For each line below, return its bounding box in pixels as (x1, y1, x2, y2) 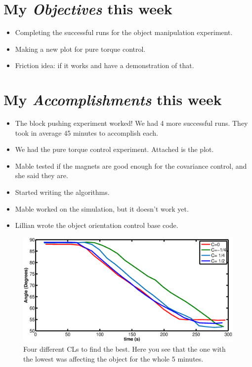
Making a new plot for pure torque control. (15, 43, 146, 54)
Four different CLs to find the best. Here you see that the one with (23, 344, 226, 354)
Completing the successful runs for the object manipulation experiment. (15, 27, 233, 37)
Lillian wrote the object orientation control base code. (15, 220, 178, 230)
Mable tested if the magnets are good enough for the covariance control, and (15, 160, 247, 171)
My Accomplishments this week (3, 89, 222, 110)
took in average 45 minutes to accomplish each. (15, 127, 158, 138)
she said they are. (15, 170, 68, 181)
